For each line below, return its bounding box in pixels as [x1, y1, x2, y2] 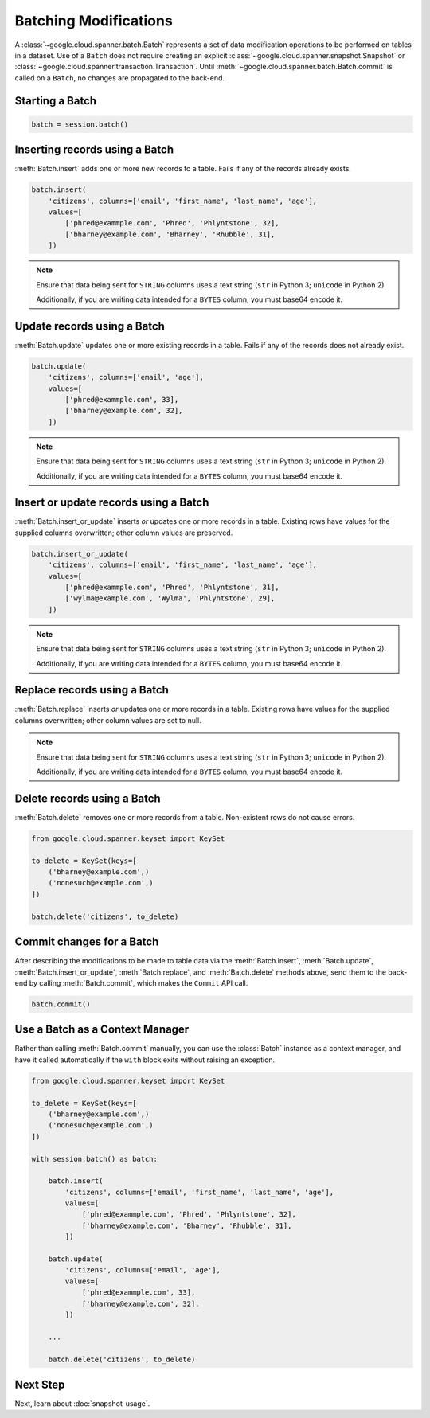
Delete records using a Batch [14, 791, 161, 805]
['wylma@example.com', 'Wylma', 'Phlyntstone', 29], [64, 594, 276, 603]
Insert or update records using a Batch [14, 496, 209, 510]
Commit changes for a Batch [14, 936, 159, 949]
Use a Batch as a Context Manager [14, 1023, 190, 1037]
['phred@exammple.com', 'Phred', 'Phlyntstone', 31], [64, 582, 279, 592]
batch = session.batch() [31, 119, 129, 129]
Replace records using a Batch [14, 683, 169, 697]
